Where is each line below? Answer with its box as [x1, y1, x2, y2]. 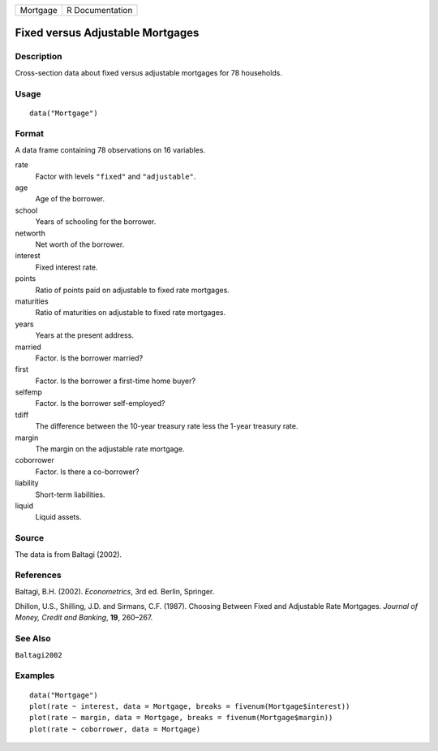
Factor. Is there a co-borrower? [35, 467, 140, 477]
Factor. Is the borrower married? [35, 353, 144, 363]
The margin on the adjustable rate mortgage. [35, 444, 185, 454]
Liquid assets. [35, 512, 82, 522]
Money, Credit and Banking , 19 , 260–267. [15, 613, 153, 623]
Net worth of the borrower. [35, 240, 125, 249]
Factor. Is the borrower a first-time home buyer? [35, 376, 196, 386]
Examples [15, 670, 55, 681]
